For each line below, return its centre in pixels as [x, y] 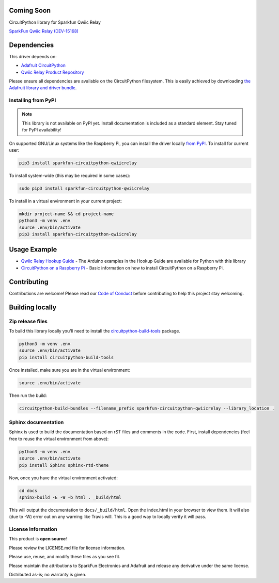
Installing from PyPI [32, 100]
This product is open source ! [38, 539]
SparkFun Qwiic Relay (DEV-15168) [44, 31]
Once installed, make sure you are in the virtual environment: [70, 370]
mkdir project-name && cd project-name [66, 214]
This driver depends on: [33, 56]
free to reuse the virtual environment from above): [59, 439]
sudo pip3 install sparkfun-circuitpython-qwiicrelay [84, 188]
